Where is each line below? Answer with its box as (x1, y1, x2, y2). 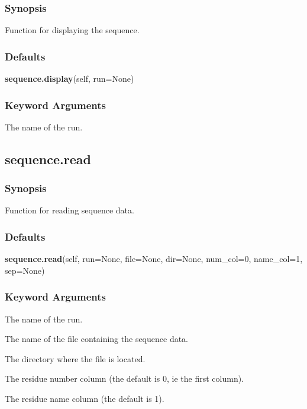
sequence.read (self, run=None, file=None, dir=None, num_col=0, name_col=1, (5, 253, 303, 265)
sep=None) (5, 264, 45, 276)
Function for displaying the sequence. (5, 24, 140, 36)
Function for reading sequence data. (5, 204, 134, 216)
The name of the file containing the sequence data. (5, 333, 189, 345)
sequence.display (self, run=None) (5, 72, 134, 85)
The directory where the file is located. (5, 352, 146, 365)
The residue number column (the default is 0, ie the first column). (5, 372, 244, 385)
